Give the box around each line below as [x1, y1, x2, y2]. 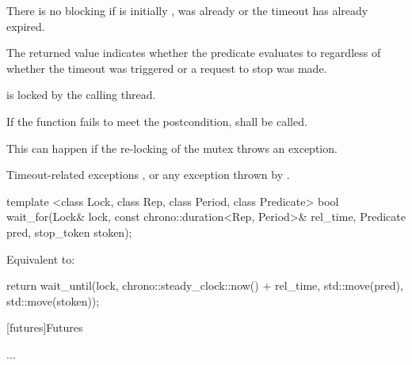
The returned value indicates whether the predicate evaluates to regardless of [6, 44, 381, 61]
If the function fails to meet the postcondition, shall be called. [6, 112, 307, 129]
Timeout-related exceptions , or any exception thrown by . [6, 166, 290, 183]
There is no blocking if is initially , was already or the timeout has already [6, 2, 368, 18]
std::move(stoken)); [6, 292, 100, 309]
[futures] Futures [6, 319, 83, 336]
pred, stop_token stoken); [6, 223, 132, 240]
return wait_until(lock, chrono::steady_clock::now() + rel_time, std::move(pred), [6, 277, 403, 294]
